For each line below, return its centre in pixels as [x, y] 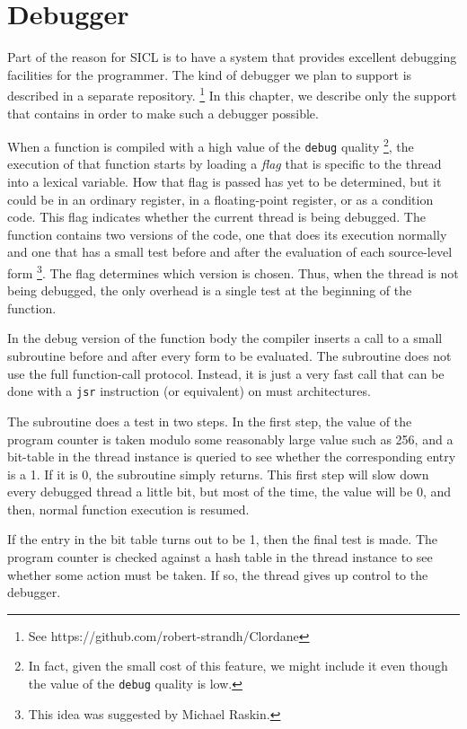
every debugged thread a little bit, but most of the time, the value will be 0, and [229, 492]
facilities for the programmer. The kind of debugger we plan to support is [210, 74]
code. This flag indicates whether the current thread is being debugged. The [216, 217]
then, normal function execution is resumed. [128, 509]
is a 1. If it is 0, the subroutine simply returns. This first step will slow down [218, 474]
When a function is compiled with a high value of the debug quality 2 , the [211, 145]
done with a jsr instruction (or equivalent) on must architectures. [189, 391]
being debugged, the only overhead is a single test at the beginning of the [210, 290]
